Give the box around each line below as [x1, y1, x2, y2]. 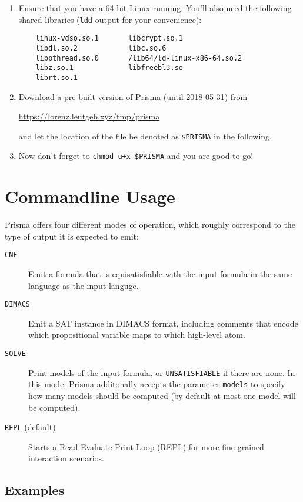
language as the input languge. [28, 279, 139, 291]
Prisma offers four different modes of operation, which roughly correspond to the [5, 218, 295, 231]
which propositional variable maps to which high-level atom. [28, 328, 245, 341]
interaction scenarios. [28, 452, 104, 464]
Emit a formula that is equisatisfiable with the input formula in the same [28, 268, 292, 280]
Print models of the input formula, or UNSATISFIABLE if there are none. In [28, 366, 295, 378]
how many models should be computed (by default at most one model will [28, 390, 296, 401]
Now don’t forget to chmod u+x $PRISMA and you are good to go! [18, 149, 254, 162]
